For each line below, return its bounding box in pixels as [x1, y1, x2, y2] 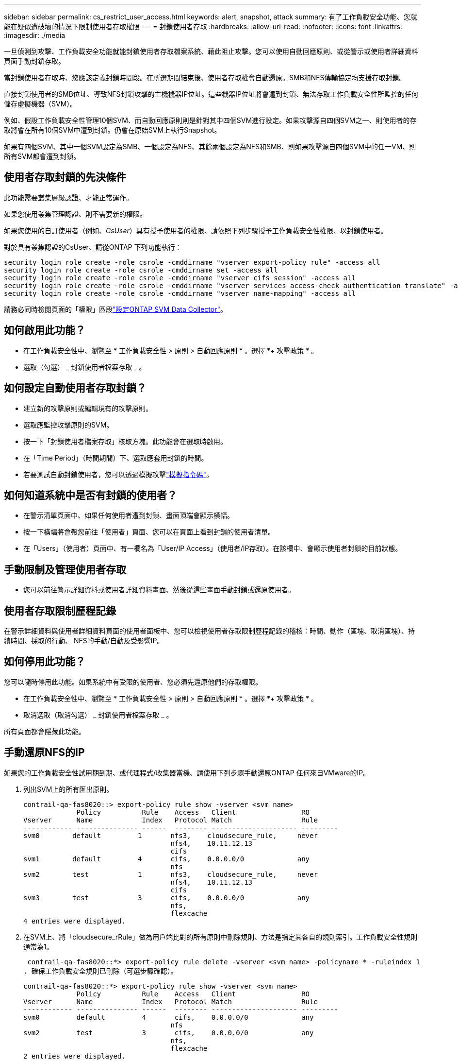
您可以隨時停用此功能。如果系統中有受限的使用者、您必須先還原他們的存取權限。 [4, 677, 262, 686]
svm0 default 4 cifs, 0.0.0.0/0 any [23, 1013, 314, 1021]
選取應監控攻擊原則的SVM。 [23, 420, 114, 429]
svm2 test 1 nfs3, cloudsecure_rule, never [23, 870, 318, 878]
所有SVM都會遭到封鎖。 [4, 152, 81, 160]
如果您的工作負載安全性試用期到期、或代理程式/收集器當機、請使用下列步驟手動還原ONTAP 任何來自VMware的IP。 [4, 768, 370, 777]
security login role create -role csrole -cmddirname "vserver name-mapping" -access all [4, 289, 356, 297]
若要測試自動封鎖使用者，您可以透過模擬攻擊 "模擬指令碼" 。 [23, 470, 213, 479]
